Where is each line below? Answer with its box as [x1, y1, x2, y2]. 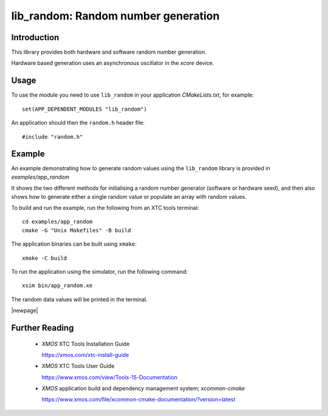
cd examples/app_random [22, 218, 93, 225]
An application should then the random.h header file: [11, 119, 145, 127]
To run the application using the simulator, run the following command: [11, 268, 188, 275]
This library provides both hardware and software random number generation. [11, 49, 207, 56]
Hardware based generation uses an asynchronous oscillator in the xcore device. [11, 60, 214, 67]
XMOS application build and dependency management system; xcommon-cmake [41, 385, 245, 392]
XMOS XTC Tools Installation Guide [41, 340, 130, 347]
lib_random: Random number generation [11, 9, 220, 23]
